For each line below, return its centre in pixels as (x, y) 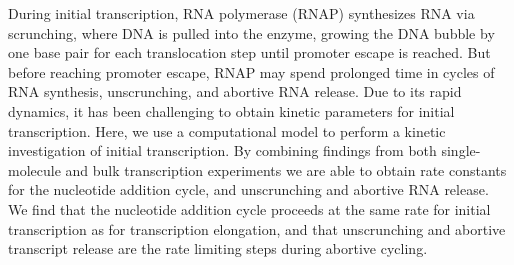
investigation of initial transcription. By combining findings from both (222, 150)
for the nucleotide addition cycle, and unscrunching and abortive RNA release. (248, 189)
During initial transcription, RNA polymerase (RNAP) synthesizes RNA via (241, 13)
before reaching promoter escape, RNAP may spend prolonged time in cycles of (251, 71)
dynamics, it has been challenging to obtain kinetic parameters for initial (231, 110)
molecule (34, 169)
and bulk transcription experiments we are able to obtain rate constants (286, 169)
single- (461, 150)
